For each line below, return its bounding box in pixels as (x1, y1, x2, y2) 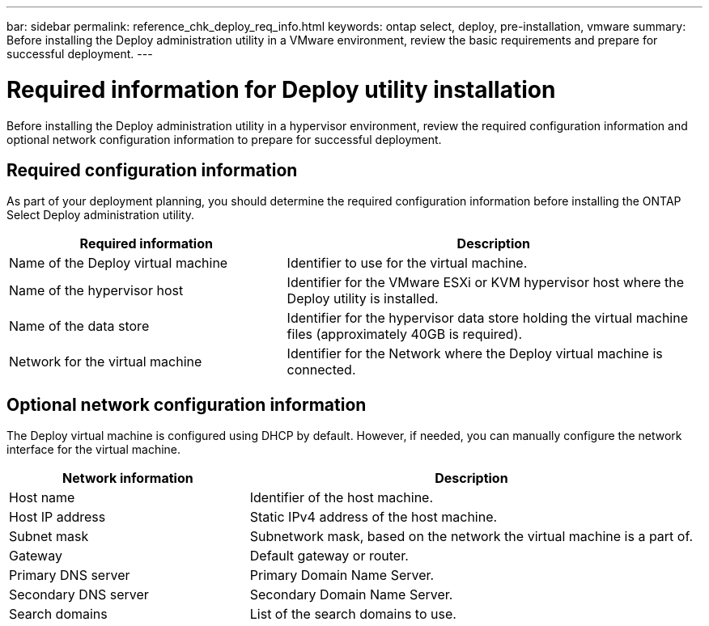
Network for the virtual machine (9, 353, 202, 370)
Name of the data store (9, 318, 150, 335)
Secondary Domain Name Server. (249, 586, 453, 603)
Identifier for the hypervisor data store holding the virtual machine (287, 310, 688, 327)
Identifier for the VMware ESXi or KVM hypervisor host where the (287, 274, 685, 291)
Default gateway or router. (249, 548, 409, 565)
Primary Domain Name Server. (249, 567, 435, 584)
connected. (287, 362, 356, 379)
